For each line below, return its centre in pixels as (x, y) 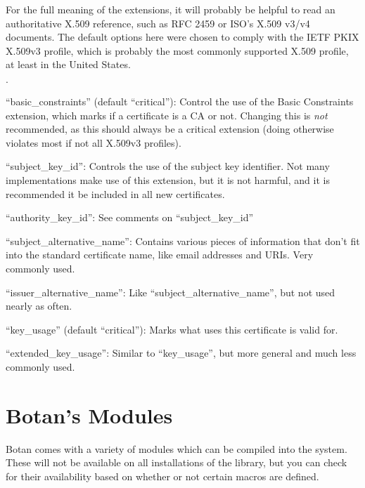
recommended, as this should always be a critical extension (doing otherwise (170, 129)
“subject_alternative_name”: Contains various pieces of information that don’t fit (183, 240)
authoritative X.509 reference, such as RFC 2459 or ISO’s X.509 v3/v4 (158, 23)
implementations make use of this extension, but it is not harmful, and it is (168, 179)
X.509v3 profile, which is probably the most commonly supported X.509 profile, (177, 50)
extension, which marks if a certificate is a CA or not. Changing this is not (167, 115)
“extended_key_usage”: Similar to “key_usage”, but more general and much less (181, 353)
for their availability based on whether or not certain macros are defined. (162, 476)
